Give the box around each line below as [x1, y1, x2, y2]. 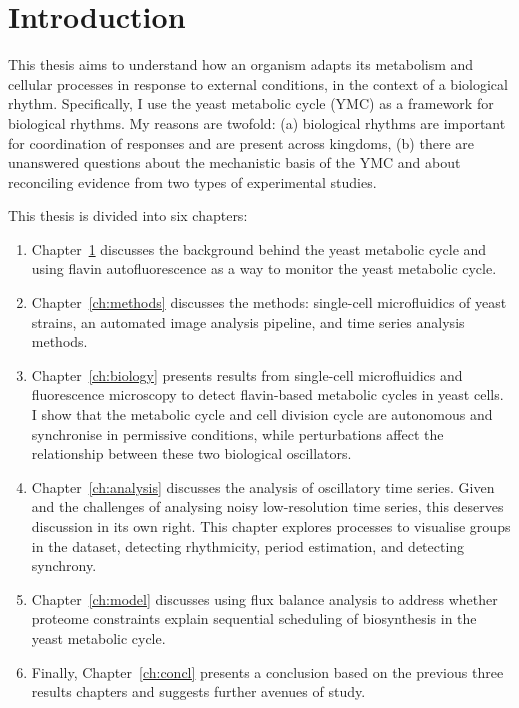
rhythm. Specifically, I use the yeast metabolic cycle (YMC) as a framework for [8, 93, 494, 114]
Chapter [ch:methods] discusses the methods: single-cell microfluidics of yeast [31, 292, 507, 313]
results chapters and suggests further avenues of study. [31, 681, 366, 702]
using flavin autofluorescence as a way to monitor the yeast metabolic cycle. [31, 258, 497, 279]
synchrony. [31, 555, 97, 576]
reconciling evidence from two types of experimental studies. [8, 171, 377, 192]
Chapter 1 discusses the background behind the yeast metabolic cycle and [31, 238, 487, 259]
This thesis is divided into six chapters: [8, 205, 248, 226]
